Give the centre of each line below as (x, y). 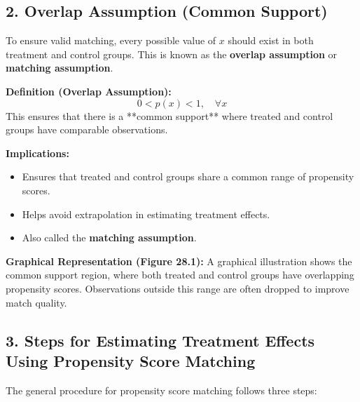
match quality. (36, 302)
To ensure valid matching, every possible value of (111, 40)
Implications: (37, 153)
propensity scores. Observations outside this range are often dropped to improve (178, 288)
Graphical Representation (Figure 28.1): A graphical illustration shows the (179, 261)
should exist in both (271, 40)
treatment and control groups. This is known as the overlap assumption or (172, 54)
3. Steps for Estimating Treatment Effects (160, 340)
